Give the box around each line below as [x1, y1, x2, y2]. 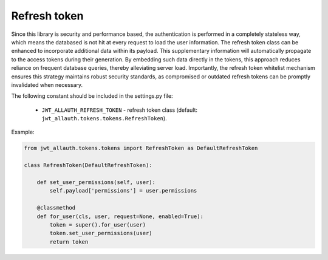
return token [49, 238, 89, 245]
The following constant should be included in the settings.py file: [11, 92, 173, 100]
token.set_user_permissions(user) [49, 230, 152, 237]
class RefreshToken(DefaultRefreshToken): [24, 162, 152, 169]
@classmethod [36, 204, 76, 211]
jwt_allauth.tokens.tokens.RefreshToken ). [41, 115, 167, 122]
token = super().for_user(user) [49, 221, 146, 228]
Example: [11, 128, 35, 136]
